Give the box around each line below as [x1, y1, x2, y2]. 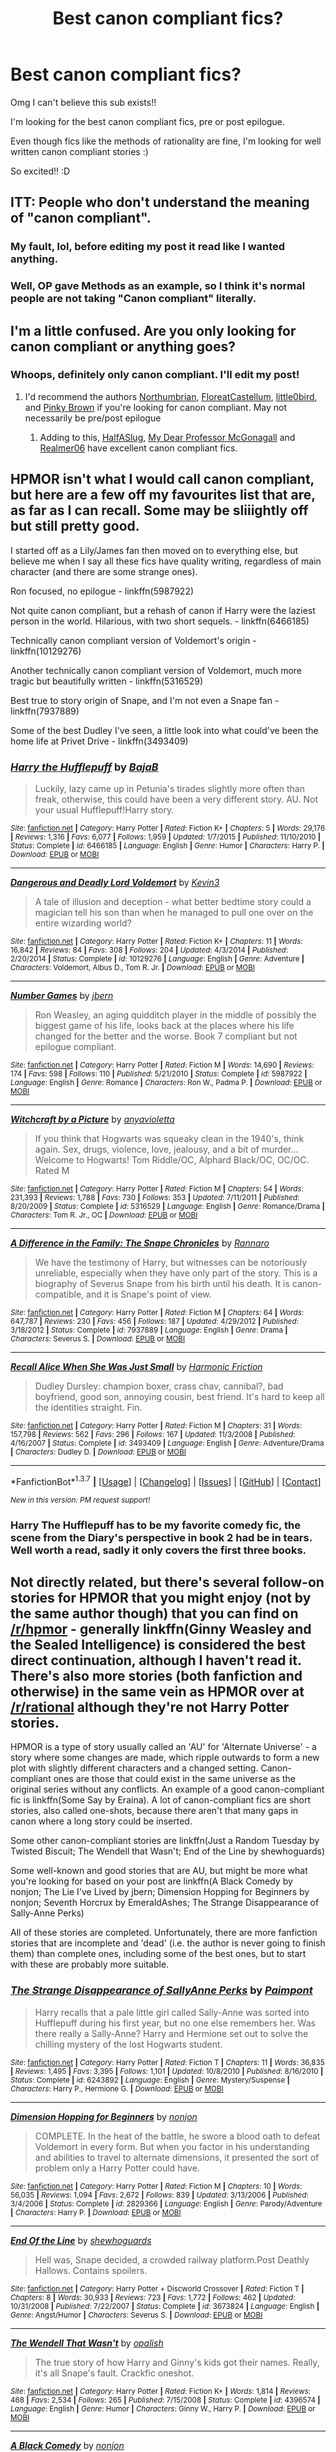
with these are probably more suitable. [10, 1958, 170, 1971]
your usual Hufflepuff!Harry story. [34, 803, 175, 816]
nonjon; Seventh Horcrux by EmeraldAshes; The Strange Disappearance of [10, 1897, 320, 1909]
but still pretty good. [10, 518, 140, 535]
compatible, [34, 1288, 85, 1300]
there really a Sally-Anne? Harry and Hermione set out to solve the [34, 2027, 309, 2039]
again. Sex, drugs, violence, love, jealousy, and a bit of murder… [34, 1143, 299, 1155]
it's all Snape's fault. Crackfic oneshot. [34, 2367, 195, 2379]
